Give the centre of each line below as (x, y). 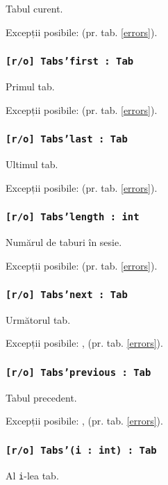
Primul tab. (30, 86)
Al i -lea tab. (32, 475)
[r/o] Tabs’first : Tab (70, 61)
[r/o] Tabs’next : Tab (67, 295)
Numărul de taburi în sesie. (64, 241)
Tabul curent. (34, 8)
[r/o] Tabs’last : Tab (67, 139)
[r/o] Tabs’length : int (73, 217)
